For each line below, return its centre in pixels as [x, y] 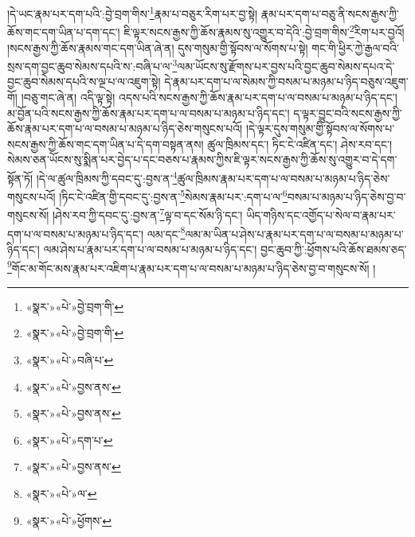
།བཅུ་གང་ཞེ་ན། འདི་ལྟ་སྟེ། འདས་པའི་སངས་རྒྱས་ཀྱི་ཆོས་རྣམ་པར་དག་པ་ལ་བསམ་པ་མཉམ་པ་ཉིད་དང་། [209, 97]
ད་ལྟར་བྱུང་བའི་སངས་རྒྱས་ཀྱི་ [348, 113]
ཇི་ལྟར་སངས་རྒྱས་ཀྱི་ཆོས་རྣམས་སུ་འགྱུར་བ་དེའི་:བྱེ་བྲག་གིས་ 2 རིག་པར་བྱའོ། [264, 31]
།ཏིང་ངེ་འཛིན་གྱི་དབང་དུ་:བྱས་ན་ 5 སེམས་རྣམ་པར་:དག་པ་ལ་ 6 [173, 195]
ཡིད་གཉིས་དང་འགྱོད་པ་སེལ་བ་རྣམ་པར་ [321, 215]
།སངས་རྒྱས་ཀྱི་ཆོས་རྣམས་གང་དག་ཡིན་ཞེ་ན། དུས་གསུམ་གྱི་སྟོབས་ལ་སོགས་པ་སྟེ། [158, 47]
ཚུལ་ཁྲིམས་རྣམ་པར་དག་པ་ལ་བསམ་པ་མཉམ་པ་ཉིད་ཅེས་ [284, 178]
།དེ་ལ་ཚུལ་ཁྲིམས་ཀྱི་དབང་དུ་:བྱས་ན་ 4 [107, 177]
